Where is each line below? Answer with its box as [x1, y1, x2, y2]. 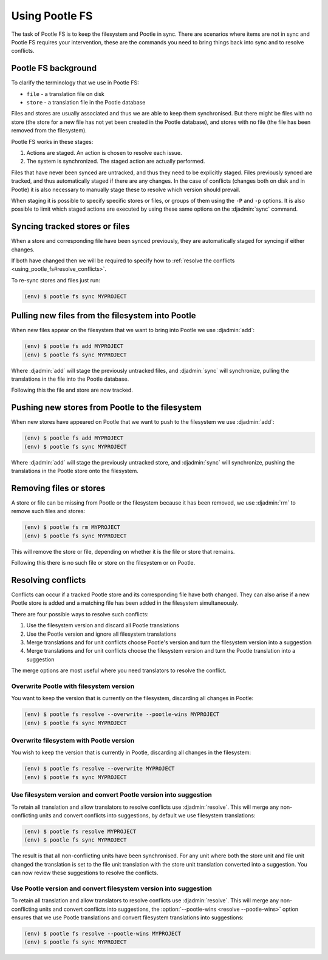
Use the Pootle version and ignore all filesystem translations [26, 630, 177, 638]
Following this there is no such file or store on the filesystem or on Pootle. [11, 559, 196, 567]
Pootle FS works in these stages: [11, 138, 94, 145]
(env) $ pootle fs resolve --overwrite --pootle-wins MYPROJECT [24, 711, 220, 718]
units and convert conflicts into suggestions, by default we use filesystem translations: [39, 811, 256, 819]
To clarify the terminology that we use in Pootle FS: [11, 79, 139, 86]
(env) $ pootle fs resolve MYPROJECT [24, 828, 137, 835]
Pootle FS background [11, 63, 97, 73]
